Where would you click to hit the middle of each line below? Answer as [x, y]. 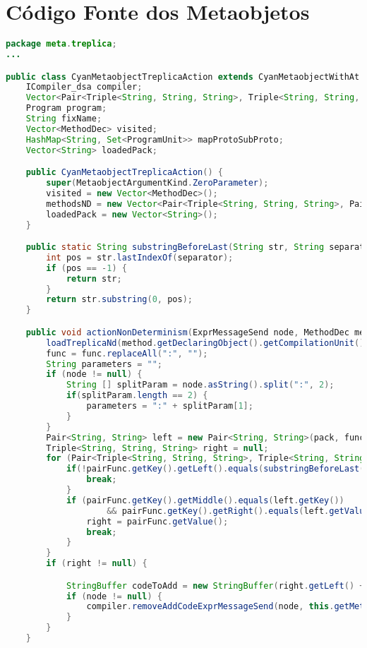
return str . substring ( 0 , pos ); [119, 300]
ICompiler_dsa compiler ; [84, 87]
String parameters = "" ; [104, 364]
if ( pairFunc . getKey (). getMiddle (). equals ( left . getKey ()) [205, 500]
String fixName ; [64, 119]
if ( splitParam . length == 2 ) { [137, 396]
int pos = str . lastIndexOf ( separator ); [140, 257]
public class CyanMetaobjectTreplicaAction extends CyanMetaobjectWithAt [183, 77]
